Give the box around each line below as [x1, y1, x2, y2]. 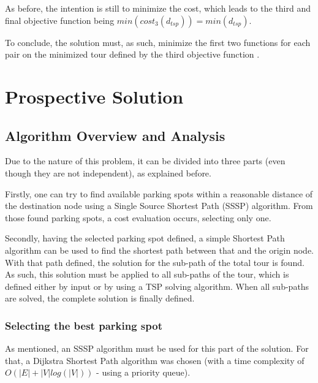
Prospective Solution [5, 83, 184, 108]
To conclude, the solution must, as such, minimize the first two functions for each [5, 36, 311, 48]
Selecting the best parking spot [5, 317, 162, 333]
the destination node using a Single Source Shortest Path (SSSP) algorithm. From [5, 199, 313, 212]
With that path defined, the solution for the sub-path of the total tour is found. [5, 256, 305, 268]
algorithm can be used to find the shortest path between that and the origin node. [5, 243, 314, 256]
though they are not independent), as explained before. [5, 166, 211, 179]
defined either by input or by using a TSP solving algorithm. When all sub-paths [5, 279, 309, 292]
